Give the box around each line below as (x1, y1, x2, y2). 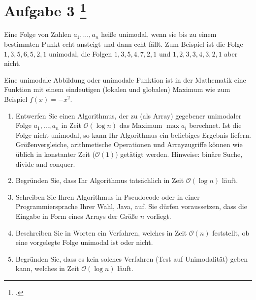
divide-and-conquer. (15, 158, 75, 169)
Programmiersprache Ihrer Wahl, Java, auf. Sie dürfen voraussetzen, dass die (15, 201, 247, 211)
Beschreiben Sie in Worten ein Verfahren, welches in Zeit (15, 227, 187, 238)
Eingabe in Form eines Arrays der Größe (15, 210, 138, 221)
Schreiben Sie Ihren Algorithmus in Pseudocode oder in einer (15, 191, 200, 202)
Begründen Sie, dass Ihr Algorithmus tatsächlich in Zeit (15, 175, 184, 185)
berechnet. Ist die (189, 120, 242, 130)
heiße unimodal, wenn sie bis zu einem (101, 29, 217, 39)
